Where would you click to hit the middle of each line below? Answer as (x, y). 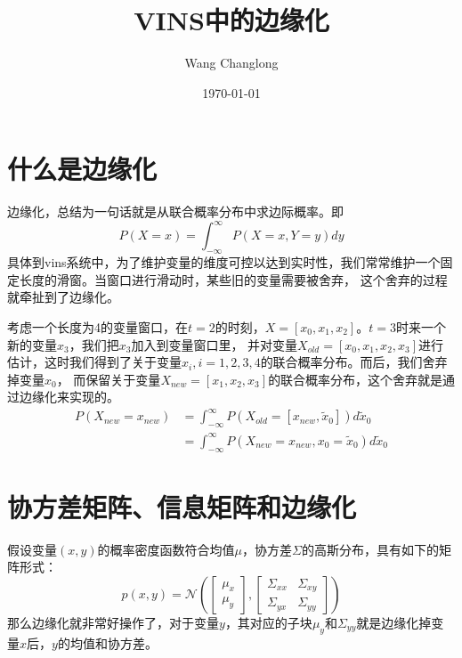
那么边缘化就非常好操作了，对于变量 (113, 622)
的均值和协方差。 (107, 642)
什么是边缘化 (82, 169)
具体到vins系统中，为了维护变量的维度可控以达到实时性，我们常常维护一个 (224, 262)
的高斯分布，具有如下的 (370, 549)
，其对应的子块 (268, 622)
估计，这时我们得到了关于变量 (94, 362)
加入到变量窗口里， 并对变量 (215, 344)
